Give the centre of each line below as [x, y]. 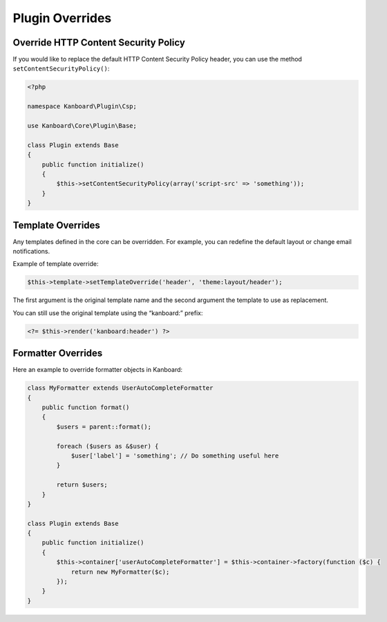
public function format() [86, 407]
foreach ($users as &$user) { [107, 446]
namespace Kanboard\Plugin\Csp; [82, 106]
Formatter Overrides [58, 354]
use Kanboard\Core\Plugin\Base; [82, 125]
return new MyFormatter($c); [120, 572]
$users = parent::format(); [104, 426]
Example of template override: [56, 264]
